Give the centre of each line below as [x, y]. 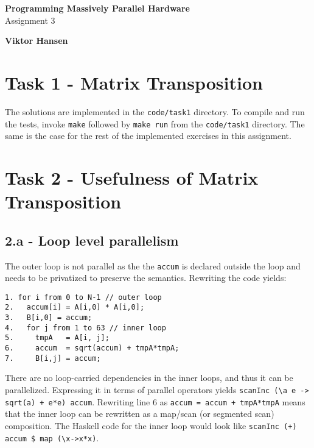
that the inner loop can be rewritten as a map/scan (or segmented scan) [140, 414]
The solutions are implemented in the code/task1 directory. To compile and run [155, 111]
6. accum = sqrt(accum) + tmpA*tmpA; [92, 348]
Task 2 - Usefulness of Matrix [132, 177]
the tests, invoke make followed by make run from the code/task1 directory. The [155, 123]
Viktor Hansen [37, 41]
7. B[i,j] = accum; [53, 358]
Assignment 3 [30, 20]
